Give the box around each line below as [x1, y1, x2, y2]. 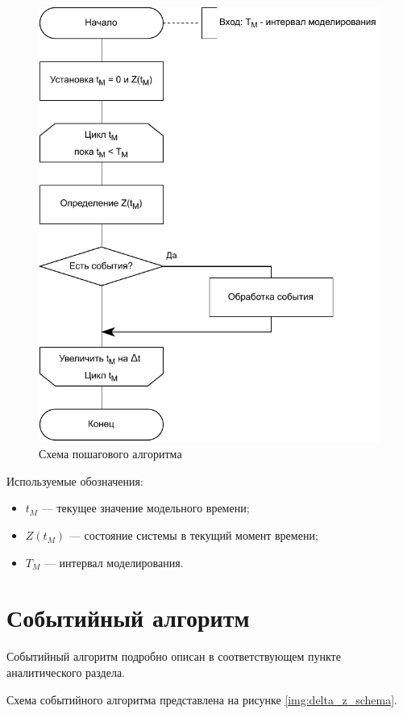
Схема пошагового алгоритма [39, 445, 182, 462]
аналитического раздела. [6, 663, 126, 680]
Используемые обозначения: [6, 472, 143, 489]
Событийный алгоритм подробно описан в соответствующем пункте [6, 648, 341, 665]
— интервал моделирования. [44, 553, 184, 570]
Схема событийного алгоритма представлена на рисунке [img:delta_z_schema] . [6, 691, 397, 708]
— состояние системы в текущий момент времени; [69, 527, 318, 544]
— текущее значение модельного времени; [41, 499, 250, 516]
